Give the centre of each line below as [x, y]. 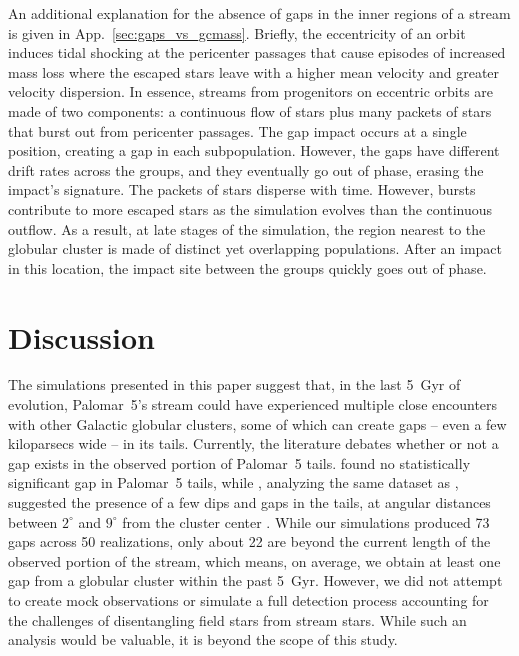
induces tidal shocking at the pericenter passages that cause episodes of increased [257, 52]
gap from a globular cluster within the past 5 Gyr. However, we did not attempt [255, 580]
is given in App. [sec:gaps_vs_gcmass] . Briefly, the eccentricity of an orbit [237, 32]
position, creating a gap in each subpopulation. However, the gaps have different [254, 150]
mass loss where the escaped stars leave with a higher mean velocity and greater [254, 71]
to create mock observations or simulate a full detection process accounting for [248, 599]
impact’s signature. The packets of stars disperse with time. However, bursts [242, 189]
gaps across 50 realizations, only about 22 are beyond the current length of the [249, 541]
